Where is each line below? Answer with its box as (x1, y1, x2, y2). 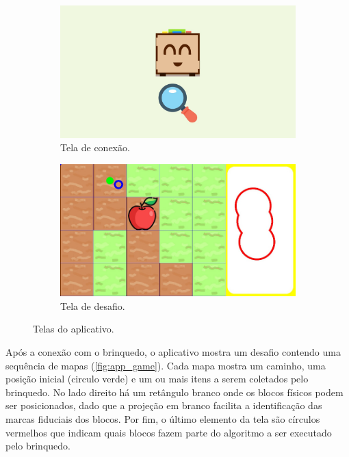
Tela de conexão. (60, 140, 130, 155)
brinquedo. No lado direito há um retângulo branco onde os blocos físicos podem (5, 384, 344, 399)
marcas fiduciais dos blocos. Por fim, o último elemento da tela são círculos (5, 411, 320, 426)
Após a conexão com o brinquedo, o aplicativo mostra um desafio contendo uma (5, 345, 341, 359)
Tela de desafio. (60, 298, 125, 313)
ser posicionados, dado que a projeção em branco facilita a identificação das (5, 398, 322, 413)
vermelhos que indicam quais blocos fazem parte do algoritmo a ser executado (5, 425, 332, 439)
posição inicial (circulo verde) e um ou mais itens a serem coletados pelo (5, 371, 309, 386)
